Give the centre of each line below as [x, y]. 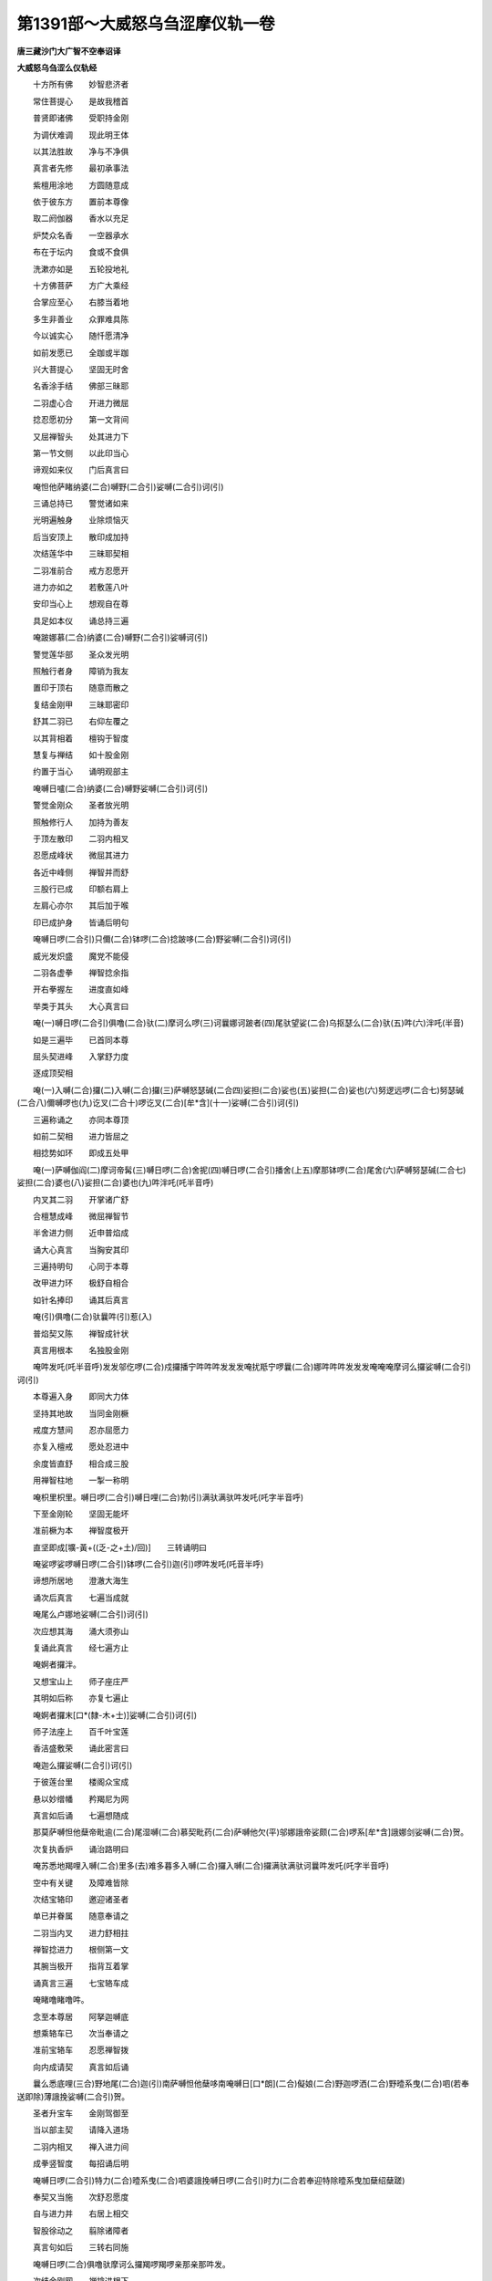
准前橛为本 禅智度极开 [81, 1531]
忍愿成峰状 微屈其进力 [81, 855]
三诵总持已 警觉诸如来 [81, 504]
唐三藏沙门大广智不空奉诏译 [69, 51]
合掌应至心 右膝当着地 [81, 302]
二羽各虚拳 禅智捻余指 [81, 973]
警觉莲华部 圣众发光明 [81, 654]
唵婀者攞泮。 [56, 1664]
